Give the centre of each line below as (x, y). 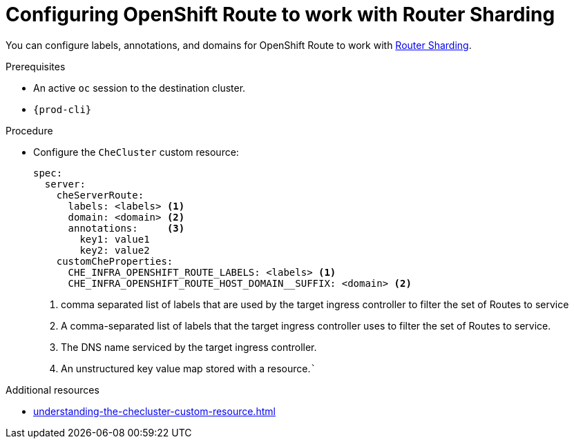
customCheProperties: (115, 261)
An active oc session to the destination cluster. (140, 88)
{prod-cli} (63, 109)
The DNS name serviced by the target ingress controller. (189, 347)
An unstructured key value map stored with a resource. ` (189, 368)
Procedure (29, 130)
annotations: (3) (126, 228)
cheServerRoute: (100, 195)
